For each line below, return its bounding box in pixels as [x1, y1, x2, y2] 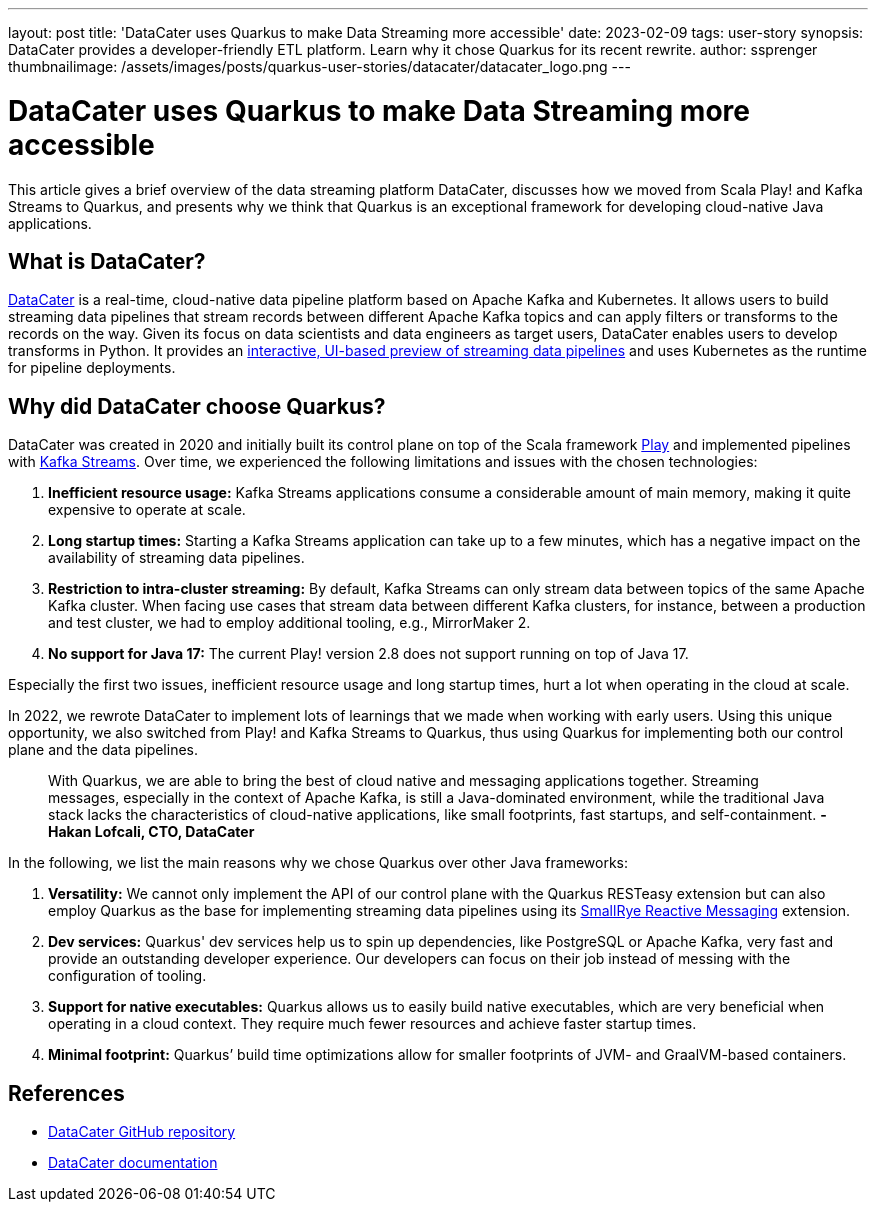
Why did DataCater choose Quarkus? [8, 393, 386, 419]
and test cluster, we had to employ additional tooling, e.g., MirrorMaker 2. [48, 614, 531, 632]
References [8, 1080, 125, 1106]
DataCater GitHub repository [48, 1123, 236, 1141]
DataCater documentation [48, 1154, 218, 1172]
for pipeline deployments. [8, 359, 176, 377]
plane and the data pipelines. [8, 741, 199, 759]
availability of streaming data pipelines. [48, 549, 305, 567]
